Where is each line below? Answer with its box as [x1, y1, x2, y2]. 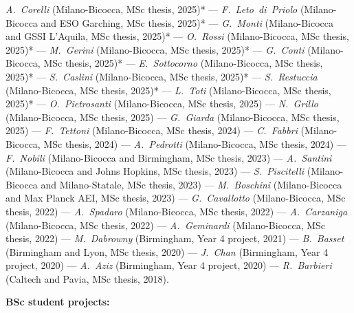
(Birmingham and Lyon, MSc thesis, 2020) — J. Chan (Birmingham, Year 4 [5, 244, 329, 259]
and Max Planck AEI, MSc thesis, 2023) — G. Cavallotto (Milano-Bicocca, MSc [5, 191, 346, 205]
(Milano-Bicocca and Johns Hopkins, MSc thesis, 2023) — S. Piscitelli [5, 164, 305, 178]
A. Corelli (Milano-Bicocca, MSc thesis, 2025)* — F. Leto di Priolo [5, 2, 298, 16]
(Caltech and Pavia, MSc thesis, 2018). [5, 271, 169, 285]
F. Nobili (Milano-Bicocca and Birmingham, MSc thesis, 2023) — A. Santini [5, 150, 332, 164]
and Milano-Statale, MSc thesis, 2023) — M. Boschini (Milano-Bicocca [41, 177, 342, 191]
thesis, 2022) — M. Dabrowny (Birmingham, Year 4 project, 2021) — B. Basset [5, 231, 344, 246]
